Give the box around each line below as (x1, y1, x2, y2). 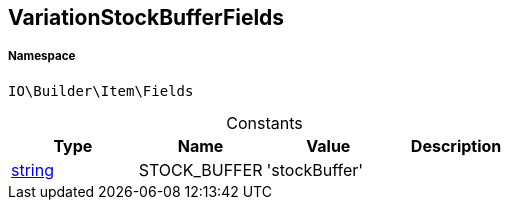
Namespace (8, 49, 76, 64)
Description (410, 135, 502, 156)
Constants (226, 112, 303, 133)
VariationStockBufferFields (8, 5, 285, 30)
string (11, 159, 54, 180)
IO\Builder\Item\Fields (8, 82, 194, 99)
